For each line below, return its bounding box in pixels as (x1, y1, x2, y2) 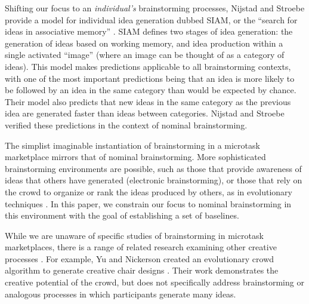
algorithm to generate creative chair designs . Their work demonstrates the (5, 264, 279, 277)
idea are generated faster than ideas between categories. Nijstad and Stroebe (5, 107, 285, 119)
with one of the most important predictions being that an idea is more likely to (5, 72, 295, 84)
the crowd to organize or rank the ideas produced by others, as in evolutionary (5, 185, 292, 198)
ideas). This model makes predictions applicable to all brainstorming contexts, (5, 60, 291, 72)
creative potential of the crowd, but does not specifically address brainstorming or (5, 276, 304, 288)
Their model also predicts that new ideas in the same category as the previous (5, 95, 291, 108)
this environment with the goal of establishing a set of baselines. (5, 209, 239, 222)
